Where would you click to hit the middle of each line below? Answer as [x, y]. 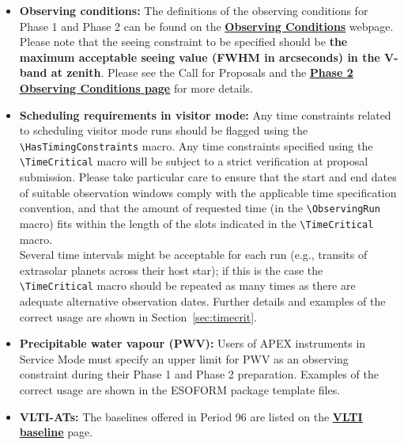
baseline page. [56, 432]
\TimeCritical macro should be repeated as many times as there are [187, 285]
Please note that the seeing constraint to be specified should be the [183, 42]
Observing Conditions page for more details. [136, 87]
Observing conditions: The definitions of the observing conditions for [194, 10]
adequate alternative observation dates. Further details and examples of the [202, 301]
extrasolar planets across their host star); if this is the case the [171, 270]
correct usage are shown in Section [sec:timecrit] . [138, 316]
